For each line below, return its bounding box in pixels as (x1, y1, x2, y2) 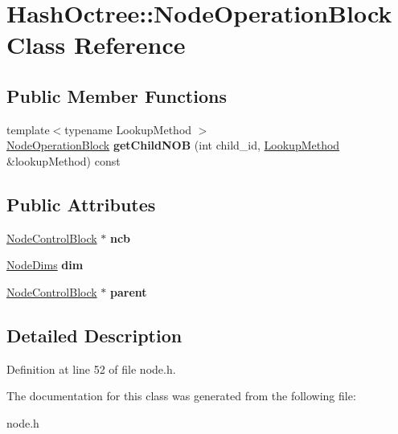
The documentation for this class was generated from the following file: (6, 387, 356, 404)
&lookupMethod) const (6, 152, 121, 169)
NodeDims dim (6, 256, 84, 273)
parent (109, 283, 147, 300)
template (6, 121, 50, 137)
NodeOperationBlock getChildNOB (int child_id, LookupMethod (6, 137, 340, 154)
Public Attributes (6, 191, 156, 216)
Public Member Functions (6, 83, 227, 108)
